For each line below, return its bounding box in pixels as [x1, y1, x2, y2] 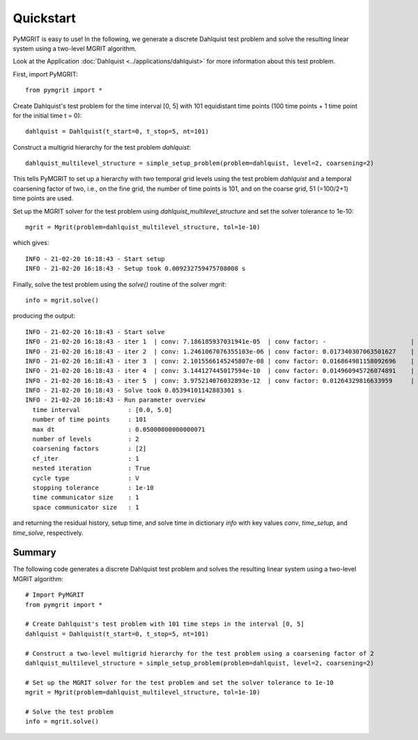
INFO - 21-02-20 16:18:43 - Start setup [25, 255, 165, 262]
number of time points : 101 [32, 416, 147, 424]
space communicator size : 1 [32, 503, 139, 511]
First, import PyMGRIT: [13, 70, 78, 78]
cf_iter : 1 [32, 455, 139, 462]
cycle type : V [32, 474, 139, 482]
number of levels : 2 [32, 435, 139, 443]
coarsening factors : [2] [32, 445, 147, 452]
